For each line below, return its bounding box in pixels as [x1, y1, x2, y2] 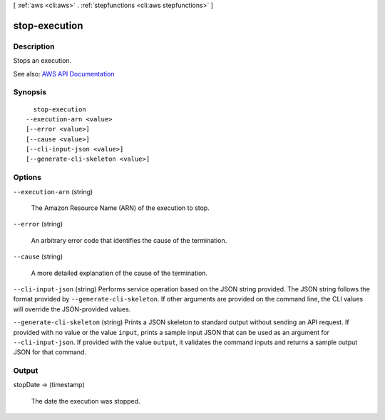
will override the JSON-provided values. [13, 304, 131, 314]
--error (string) [13, 220, 63, 229]
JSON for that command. [13, 348, 87, 356]
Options [13, 172, 42, 182]
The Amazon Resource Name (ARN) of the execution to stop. [31, 204, 210, 212]
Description [13, 41, 55, 51]
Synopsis [13, 87, 46, 97]
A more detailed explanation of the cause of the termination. [31, 269, 208, 277]
